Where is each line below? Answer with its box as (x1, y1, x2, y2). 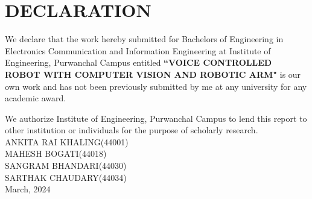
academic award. (5, 92, 66, 104)
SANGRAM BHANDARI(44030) (5, 159, 127, 172)
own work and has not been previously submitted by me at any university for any (5, 80, 307, 92)
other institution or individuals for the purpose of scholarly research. (5, 124, 258, 136)
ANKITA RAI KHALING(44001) (5, 135, 129, 148)
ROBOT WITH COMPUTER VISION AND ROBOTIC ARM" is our (5, 68, 301, 80)
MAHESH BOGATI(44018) (5, 147, 107, 160)
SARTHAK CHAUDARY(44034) (5, 171, 127, 183)
